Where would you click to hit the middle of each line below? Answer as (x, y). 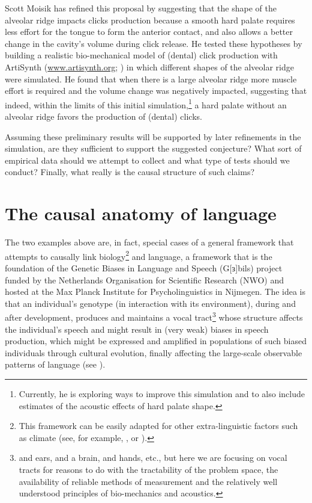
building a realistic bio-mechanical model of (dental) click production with (141, 55)
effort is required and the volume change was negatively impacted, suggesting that (156, 91)
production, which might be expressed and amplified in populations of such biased (156, 341)
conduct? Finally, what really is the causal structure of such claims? (130, 172)
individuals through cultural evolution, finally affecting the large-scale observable (154, 352)
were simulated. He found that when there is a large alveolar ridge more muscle (151, 79)
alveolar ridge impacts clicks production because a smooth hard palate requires (150, 20)
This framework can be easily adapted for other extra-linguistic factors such (158, 426)
